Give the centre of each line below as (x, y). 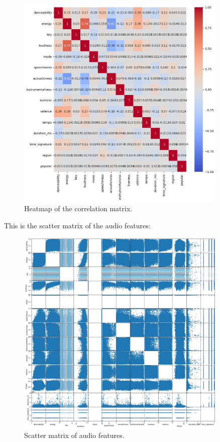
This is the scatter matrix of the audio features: (77, 225)
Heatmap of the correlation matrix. (78, 208)
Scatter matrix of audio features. (74, 435)
